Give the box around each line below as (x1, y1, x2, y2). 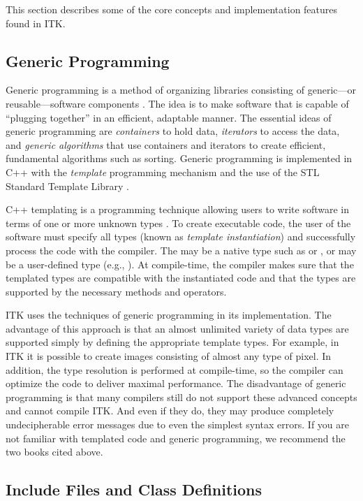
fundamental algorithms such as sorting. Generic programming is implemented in (6, 151, 353, 166)
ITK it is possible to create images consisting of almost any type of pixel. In (6, 349, 332, 363)
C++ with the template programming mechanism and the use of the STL (6, 164, 320, 179)
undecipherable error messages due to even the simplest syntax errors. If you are (6, 417, 349, 432)
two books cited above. (6, 444, 103, 459)
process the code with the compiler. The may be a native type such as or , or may (6, 242, 357, 257)
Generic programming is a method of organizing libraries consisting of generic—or (6, 82, 357, 97)
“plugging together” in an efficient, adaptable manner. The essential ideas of (6, 110, 332, 124)
